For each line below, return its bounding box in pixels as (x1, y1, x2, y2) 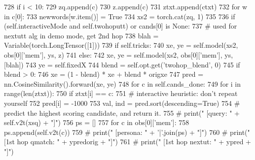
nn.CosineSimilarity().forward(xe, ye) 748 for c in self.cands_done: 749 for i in (4, 78, 241, 89)
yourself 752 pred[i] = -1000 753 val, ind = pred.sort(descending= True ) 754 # (4, 97, 240, 108)
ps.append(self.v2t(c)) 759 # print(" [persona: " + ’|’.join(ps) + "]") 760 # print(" (4, 127, 250, 137)
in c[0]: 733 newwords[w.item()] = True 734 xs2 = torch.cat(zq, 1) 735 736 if (4, 11, 235, 21)
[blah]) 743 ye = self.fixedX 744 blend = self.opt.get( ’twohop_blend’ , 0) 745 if (4, 59, 240, 69)
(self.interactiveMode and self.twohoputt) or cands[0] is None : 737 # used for (4, 21, 237, 31)
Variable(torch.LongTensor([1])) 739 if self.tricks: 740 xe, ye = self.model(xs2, (4, 40, 238, 50)
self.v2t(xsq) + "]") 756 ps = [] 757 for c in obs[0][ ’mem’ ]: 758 (4, 117, 189, 128)
